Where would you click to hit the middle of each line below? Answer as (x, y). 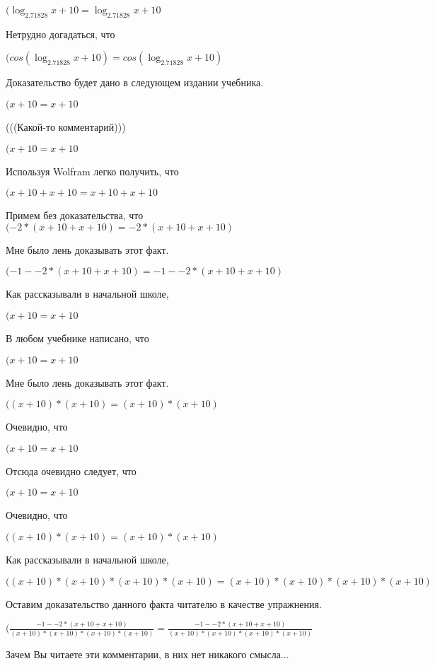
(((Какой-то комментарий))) (66, 126)
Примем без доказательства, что (75, 215)
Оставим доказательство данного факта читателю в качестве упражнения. (164, 603)
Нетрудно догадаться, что (60, 34)
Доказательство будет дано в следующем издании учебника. (135, 82)
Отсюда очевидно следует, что (71, 471)
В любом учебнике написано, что (77, 338)
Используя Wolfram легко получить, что (92, 171)
